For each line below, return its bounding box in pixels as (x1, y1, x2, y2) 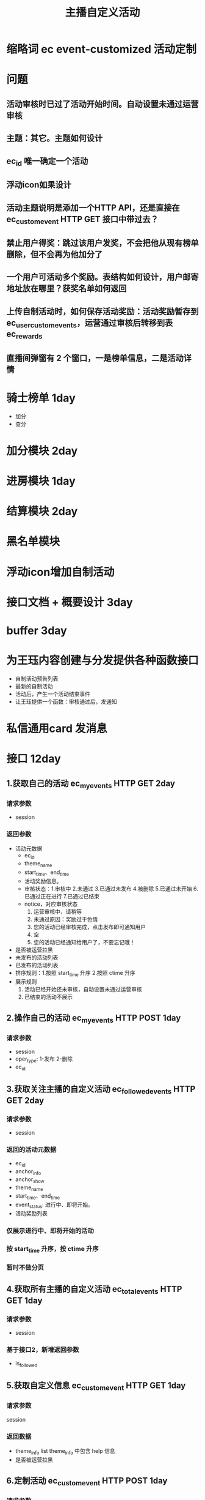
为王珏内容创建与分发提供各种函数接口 (6, 654, 200, 668)
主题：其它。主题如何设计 (6, 133, 103, 144)
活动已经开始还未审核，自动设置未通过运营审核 (24, 985, 142, 993)
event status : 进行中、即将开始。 (15, 1201, 93, 1209)
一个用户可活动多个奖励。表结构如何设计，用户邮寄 (6, 272, 199, 282)
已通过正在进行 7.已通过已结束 (24, 892, 99, 900)
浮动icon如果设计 (6, 180, 71, 190)
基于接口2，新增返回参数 (6, 1345, 79, 1354)
